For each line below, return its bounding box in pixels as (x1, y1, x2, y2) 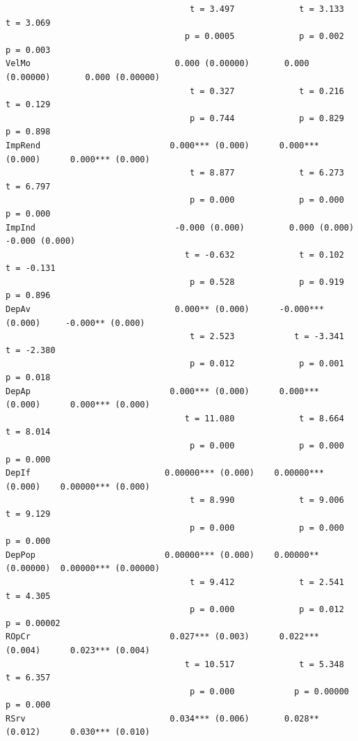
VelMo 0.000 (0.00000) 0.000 (6, 58, 309, 69)
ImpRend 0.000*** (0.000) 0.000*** (6, 140, 320, 150)
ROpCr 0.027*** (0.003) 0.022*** (6, 632, 320, 642)
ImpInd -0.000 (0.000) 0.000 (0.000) (6, 222, 355, 233)
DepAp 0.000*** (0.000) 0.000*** (6, 386, 320, 396)
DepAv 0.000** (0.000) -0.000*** (6, 304, 325, 315)
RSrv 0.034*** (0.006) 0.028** (6, 713, 320, 724)
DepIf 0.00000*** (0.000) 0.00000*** (6, 468, 325, 478)
